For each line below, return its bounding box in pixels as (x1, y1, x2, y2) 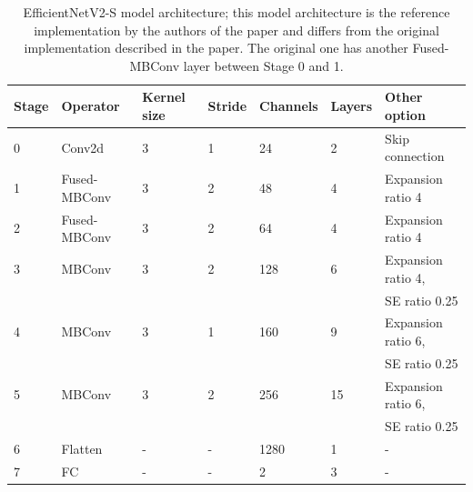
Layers (330, 96, 373, 115)
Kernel (142, 87, 186, 106)
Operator (61, 96, 120, 115)
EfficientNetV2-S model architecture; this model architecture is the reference (23, 3, 450, 21)
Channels (259, 96, 318, 115)
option (385, 105, 426, 124)
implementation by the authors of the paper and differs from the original (34, 20, 439, 39)
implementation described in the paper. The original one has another (24, 38, 408, 57)
